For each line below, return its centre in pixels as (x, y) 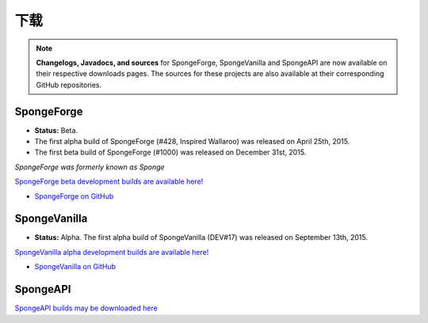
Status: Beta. (56, 130)
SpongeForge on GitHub (74, 196)
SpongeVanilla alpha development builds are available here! (112, 252)
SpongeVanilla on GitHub (75, 267)
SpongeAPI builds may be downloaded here (86, 308)
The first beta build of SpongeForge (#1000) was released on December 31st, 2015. (170, 152)
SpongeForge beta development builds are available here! (109, 181)
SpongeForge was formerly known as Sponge (90, 167)
